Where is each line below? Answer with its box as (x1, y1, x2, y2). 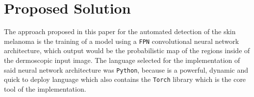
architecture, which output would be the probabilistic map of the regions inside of (4, 45, 250, 56)
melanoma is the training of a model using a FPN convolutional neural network (4, 36, 239, 46)
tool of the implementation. (4, 83, 86, 94)
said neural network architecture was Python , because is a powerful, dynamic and (4, 64, 249, 75)
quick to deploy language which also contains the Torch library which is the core (4, 74, 246, 84)
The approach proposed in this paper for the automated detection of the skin (4, 26, 236, 37)
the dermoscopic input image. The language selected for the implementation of (4, 55, 240, 65)
